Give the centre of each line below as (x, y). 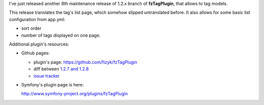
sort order (31, 28)
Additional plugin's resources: (39, 44)
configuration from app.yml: (37, 19)
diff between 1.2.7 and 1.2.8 (61, 69)
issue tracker (47, 76)
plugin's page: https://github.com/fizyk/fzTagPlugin (85, 62)
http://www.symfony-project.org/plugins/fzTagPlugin (75, 94)
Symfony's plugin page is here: (53, 84)
